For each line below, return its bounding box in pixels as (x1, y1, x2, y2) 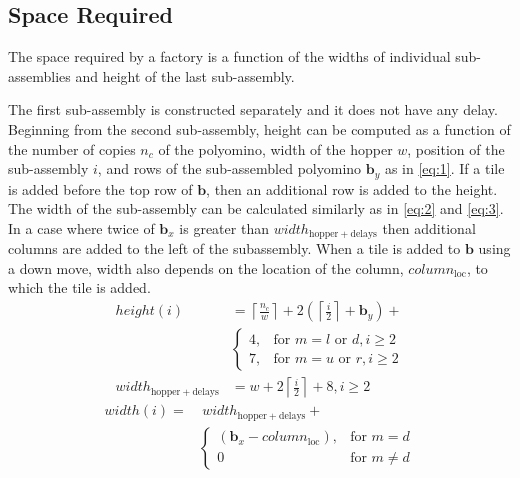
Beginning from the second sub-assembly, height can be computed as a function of (8, 118, 511, 139)
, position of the (407, 138, 505, 159)
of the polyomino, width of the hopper (158, 138, 393, 159)
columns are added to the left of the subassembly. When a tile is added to (8, 238, 461, 259)
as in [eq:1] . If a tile (384, 158, 505, 179)
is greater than (179, 217, 269, 238)
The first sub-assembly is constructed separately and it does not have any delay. (8, 99, 498, 120)
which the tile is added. (8, 277, 151, 298)
